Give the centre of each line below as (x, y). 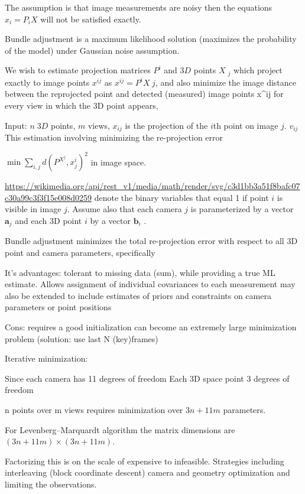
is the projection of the (166, 125)
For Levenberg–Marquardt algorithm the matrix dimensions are (120, 429)
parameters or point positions (58, 307)
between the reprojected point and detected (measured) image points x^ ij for (144, 94)
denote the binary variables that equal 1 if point (181, 197)
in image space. (119, 162)
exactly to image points (47, 82)
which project (258, 70)
